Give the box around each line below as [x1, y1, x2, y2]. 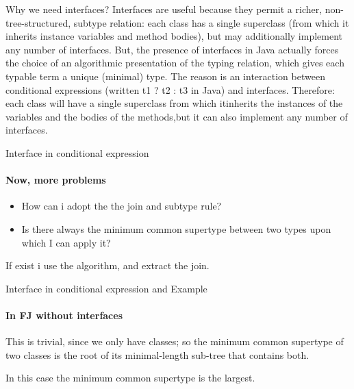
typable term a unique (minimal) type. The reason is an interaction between [5, 68, 325, 83]
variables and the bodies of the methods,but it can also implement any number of [5, 109, 348, 123]
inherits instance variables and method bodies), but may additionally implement [5, 29, 342, 43]
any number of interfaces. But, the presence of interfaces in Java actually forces [5, 42, 339, 56]
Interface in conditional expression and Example [5, 281, 207, 295]
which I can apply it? [21, 235, 111, 249]
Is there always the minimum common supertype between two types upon [21, 221, 331, 236]
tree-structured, [5, 15, 71, 29]
